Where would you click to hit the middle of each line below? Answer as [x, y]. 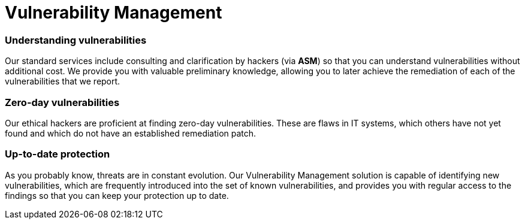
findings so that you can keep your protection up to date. [117, 195]
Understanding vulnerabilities [76, 40]
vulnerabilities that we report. [63, 81]
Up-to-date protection [58, 154]
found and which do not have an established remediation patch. [131, 133]
